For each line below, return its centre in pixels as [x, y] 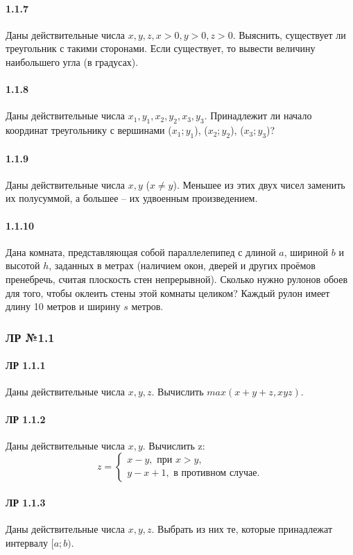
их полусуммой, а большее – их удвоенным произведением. [132, 198]
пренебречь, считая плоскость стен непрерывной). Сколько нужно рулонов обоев [176, 279]
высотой [23, 265]
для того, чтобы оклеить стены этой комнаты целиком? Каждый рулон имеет [168, 292]
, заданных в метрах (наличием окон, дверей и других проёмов [182, 265]
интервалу [27, 542]
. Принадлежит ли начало [258, 116]
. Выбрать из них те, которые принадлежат [242, 529]
